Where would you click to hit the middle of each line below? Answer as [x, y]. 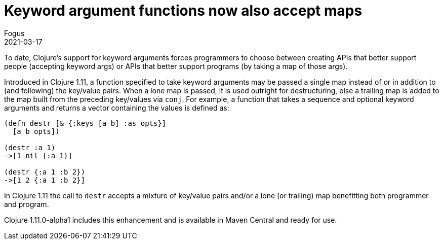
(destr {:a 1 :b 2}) [45, 172]
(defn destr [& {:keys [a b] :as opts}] [85, 123]
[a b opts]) [36, 131]
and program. [27, 204]
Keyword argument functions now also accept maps [183, 11]
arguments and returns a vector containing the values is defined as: [117, 108]
